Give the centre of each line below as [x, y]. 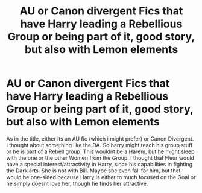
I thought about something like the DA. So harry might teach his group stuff [99, 145]
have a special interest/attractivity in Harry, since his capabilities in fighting [99, 164]
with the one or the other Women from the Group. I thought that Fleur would [100, 157]
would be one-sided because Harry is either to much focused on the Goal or [101, 177]
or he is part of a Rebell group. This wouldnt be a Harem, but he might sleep [100, 151]
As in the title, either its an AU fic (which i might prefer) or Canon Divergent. [100, 138]
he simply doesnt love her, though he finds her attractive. [77, 183]
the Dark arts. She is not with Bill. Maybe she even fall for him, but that [93, 171]
